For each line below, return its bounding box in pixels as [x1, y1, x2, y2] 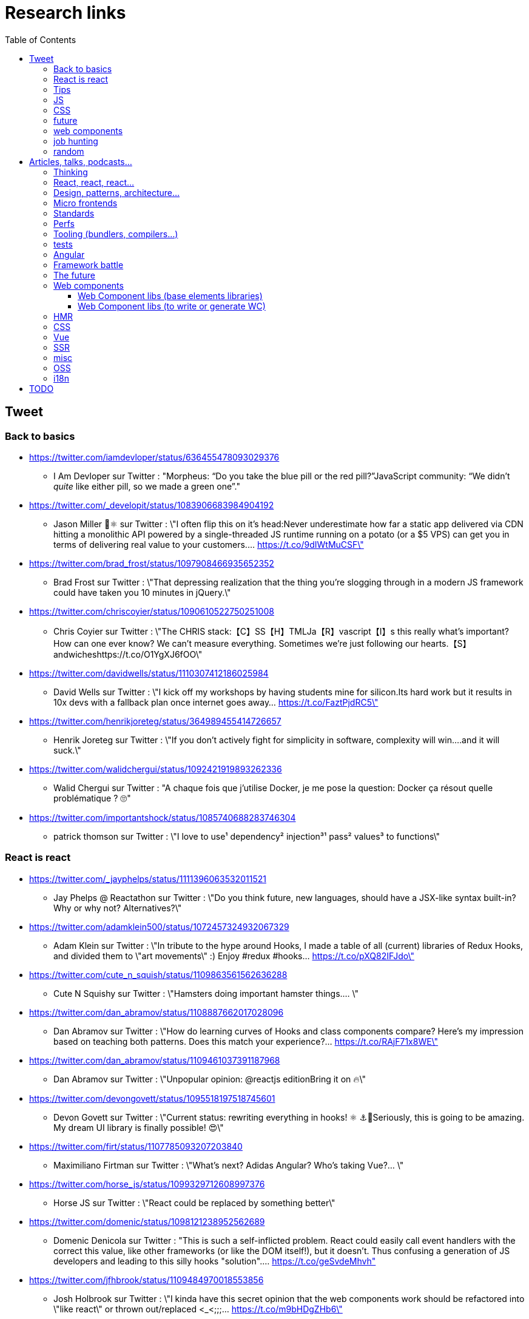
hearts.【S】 [420, 638, 471, 649]
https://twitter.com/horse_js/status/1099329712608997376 [29, 1178, 265, 1189]
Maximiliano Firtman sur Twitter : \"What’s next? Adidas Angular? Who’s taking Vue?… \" [53, 1159, 404, 1170]
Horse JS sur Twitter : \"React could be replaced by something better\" [53, 1197, 335, 1208]
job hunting [53, 135, 98, 146]
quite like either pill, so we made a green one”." [53, 481, 240, 491]
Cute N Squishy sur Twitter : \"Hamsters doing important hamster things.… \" [53, 988, 359, 999]
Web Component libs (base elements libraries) [78, 290, 263, 301]
